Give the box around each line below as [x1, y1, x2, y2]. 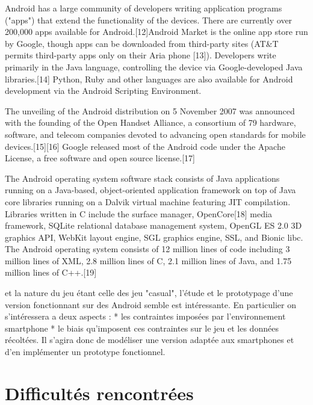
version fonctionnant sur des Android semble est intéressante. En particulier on [5, 298, 296, 311]
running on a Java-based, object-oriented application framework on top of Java [5, 184, 296, 196]
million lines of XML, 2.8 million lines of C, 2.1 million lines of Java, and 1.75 [5, 254, 292, 267]
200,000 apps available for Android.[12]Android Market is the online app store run [5, 25, 308, 38]
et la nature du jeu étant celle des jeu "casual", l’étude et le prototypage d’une [5, 286, 293, 299]
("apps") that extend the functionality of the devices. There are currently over [5, 13, 293, 26]
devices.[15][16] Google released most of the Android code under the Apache [5, 140, 285, 152]
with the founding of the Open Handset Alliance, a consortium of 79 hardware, [5, 116, 296, 129]
